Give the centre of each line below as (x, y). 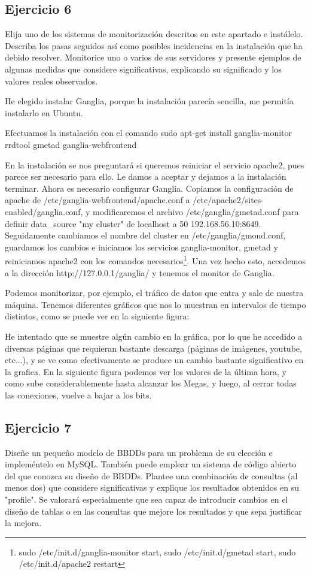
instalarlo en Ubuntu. (44, 112)
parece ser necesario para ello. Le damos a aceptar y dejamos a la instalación (146, 176)
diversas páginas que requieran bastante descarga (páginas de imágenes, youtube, (153, 348)
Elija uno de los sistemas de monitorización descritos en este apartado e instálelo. (154, 34)
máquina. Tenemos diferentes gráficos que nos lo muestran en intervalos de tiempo (155, 304)
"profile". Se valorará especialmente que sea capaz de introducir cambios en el (147, 499)
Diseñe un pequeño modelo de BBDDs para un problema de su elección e (139, 452)
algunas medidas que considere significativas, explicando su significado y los (143, 69)
